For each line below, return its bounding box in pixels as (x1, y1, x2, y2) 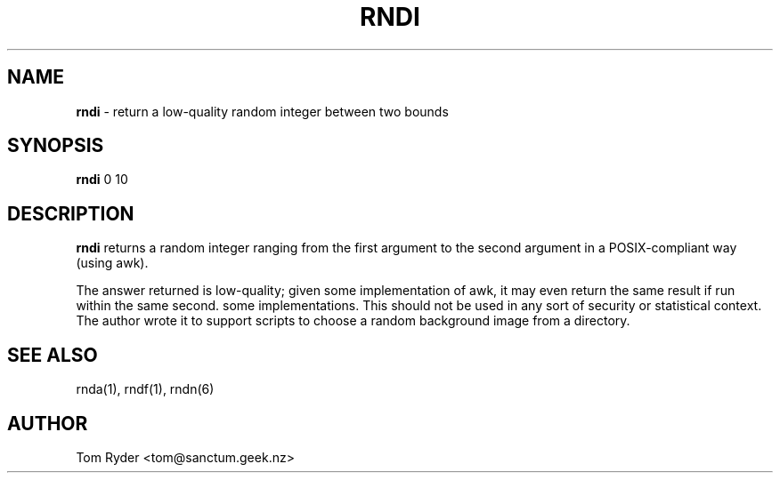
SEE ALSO (7, 343, 98, 366)
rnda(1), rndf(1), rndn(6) (76, 381, 215, 397)
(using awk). (76, 255, 149, 271)
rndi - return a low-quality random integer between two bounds (76, 103, 449, 119)
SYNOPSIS (7, 134, 104, 157)
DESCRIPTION (7, 202, 134, 225)
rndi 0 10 (76, 172, 128, 188)
